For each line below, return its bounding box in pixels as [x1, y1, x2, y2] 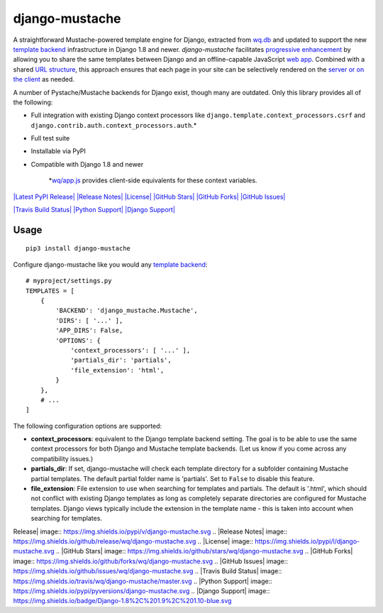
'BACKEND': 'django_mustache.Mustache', [55, 306, 198, 315]
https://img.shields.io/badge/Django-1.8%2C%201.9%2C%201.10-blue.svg [13, 597, 232, 605]
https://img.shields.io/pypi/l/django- [254, 536, 360, 546]
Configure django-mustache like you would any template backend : [13, 260, 208, 269]
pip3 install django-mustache [26, 245, 131, 253]
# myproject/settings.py [26, 277, 112, 285]
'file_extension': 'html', [70, 366, 165, 374]
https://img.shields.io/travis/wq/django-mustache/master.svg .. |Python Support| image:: [13, 577, 272, 585]
